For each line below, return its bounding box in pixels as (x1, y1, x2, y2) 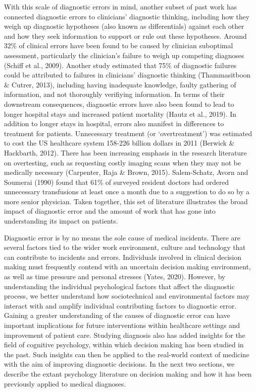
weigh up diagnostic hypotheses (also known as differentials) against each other (4, 21, 244, 31)
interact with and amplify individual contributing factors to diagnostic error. (4, 300, 237, 311)
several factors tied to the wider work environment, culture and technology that (4, 242, 246, 252)
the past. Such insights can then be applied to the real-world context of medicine (4, 349, 250, 359)
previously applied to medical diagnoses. (4, 378, 126, 389)
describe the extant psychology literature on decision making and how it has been (4, 368, 252, 379)
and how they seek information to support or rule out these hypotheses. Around (4, 30, 247, 41)
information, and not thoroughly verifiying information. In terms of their (4, 89, 225, 99)
